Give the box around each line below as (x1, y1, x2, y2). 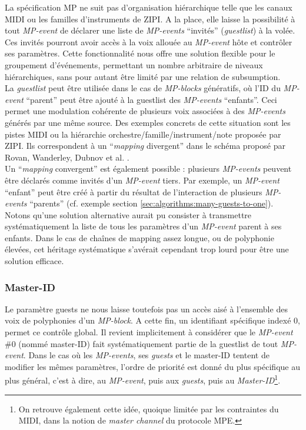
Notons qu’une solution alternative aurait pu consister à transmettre (5, 208, 252, 221)
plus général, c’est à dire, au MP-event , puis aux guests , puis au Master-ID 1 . (5, 372, 281, 386)
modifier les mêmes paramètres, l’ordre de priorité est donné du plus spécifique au (5, 360, 300, 372)
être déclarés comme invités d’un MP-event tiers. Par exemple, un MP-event (5, 174, 280, 186)
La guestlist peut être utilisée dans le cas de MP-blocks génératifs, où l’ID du (5, 82, 281, 94)
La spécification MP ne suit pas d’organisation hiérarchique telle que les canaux (5, 1, 292, 13)
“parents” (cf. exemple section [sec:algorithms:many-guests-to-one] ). (29, 197, 274, 209)
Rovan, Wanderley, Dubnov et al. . (5, 151, 129, 163)
